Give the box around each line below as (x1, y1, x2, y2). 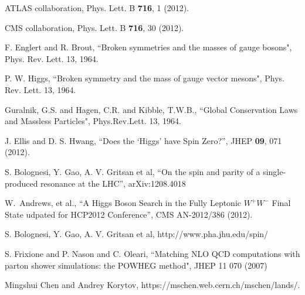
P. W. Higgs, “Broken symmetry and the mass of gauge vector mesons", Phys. (5, 72, 284, 84)
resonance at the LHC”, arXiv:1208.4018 (40, 177, 186, 189)
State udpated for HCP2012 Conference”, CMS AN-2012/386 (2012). (5, 208, 253, 220)
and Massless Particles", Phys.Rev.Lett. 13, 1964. (5, 115, 181, 127)
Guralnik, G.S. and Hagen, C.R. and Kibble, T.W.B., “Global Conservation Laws (5, 103, 298, 115)
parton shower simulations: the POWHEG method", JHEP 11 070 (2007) (5, 259, 267, 271)
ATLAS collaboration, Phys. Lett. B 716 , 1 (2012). (5, 2, 189, 13)
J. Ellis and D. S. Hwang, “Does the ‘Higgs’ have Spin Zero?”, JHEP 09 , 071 (5, 134, 282, 146)
